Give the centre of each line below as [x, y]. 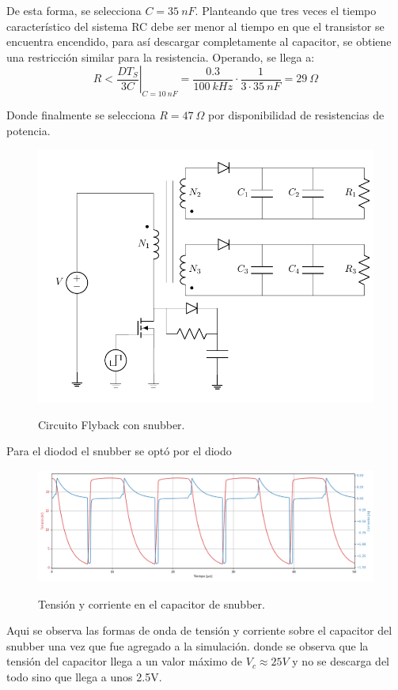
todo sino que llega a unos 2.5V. [84, 676]
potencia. [28, 130]
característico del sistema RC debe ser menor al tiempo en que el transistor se [195, 26]
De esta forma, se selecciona [74, 10]
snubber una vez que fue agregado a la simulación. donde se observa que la [188, 645]
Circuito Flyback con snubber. [112, 424]
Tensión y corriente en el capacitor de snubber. [152, 603]
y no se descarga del [341, 661]
